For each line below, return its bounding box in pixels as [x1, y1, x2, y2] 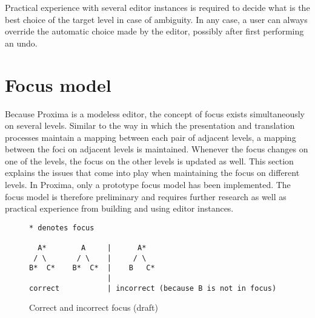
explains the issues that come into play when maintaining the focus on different [5, 166, 300, 179]
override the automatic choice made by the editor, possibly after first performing [5, 25, 304, 37]
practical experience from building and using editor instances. [5, 202, 234, 215]
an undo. [5, 36, 38, 49]
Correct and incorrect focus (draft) [29, 301, 159, 314]
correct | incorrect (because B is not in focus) [29, 284, 277, 293]
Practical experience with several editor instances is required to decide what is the [5, 1, 310, 13]
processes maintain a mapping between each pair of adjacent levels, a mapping [5, 131, 296, 143]
